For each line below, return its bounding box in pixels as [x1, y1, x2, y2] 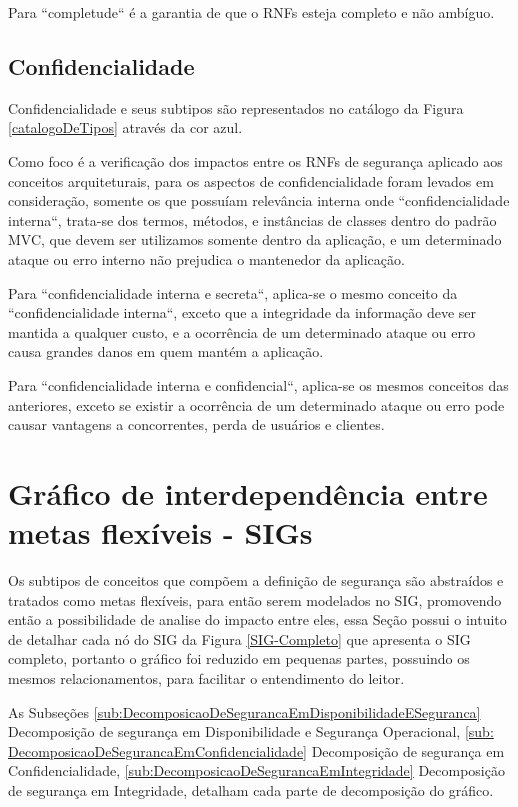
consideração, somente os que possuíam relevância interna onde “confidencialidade [8, 190, 510, 211]
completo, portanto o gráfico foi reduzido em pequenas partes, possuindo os [8, 648, 470, 669]
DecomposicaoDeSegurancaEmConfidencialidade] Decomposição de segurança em [8, 740, 505, 761]
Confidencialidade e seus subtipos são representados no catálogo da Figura [8, 97, 464, 118]
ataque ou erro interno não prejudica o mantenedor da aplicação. [8, 248, 405, 269]
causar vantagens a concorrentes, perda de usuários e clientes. [8, 414, 385, 435]
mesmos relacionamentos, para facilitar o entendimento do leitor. [8, 667, 405, 688]
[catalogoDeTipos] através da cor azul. [8, 117, 243, 138]
